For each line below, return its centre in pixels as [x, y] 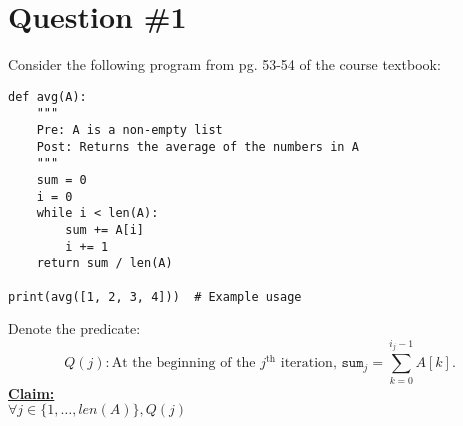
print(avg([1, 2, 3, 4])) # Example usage [155, 296]
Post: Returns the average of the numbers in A [197, 146]
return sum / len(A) [104, 263]
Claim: [31, 392]
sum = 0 [61, 180]
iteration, [308, 363]
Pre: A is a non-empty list [129, 130]
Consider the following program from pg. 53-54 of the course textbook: [224, 64]
